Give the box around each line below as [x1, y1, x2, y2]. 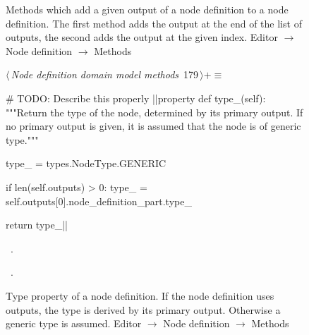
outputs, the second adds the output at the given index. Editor [6, 30, 278, 44]
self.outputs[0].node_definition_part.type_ [6, 193, 192, 208]
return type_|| [6, 217, 68, 232]
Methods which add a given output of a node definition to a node [6, 2, 289, 16]
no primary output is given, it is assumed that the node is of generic [6, 118, 301, 133]
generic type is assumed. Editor [6, 316, 142, 331]
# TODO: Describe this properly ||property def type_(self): [6, 90, 266, 105]
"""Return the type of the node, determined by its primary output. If [6, 104, 303, 119]
